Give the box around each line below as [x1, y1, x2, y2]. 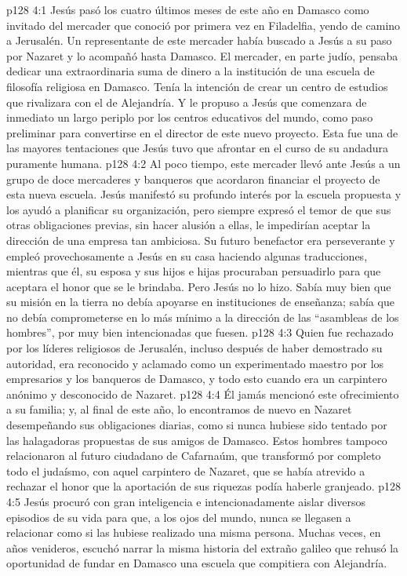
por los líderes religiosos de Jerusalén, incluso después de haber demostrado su [6, 340, 383, 356]
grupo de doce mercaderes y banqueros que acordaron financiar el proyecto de [6, 170, 380, 187]
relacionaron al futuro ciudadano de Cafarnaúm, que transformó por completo [6, 447, 381, 464]
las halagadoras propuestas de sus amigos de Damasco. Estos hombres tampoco [6, 432, 387, 448]
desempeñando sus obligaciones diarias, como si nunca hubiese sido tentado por [6, 417, 387, 433]
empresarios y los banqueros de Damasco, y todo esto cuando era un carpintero [6, 370, 387, 387]
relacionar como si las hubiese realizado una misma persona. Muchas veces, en [6, 524, 381, 541]
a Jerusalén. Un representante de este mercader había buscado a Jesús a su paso [6, 32, 392, 49]
